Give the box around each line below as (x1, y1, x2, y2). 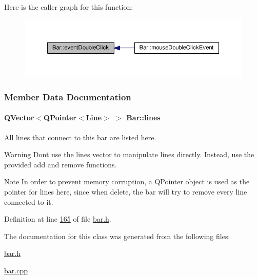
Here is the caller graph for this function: (4, 2, 133, 12)
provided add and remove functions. (4, 159, 117, 169)
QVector (4, 112, 34, 123)
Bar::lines (126, 112, 161, 123)
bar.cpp (4, 265, 28, 275)
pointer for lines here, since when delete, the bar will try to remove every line (4, 186, 247, 197)
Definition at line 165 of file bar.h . (4, 213, 111, 224)
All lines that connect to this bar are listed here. (4, 132, 156, 142)
